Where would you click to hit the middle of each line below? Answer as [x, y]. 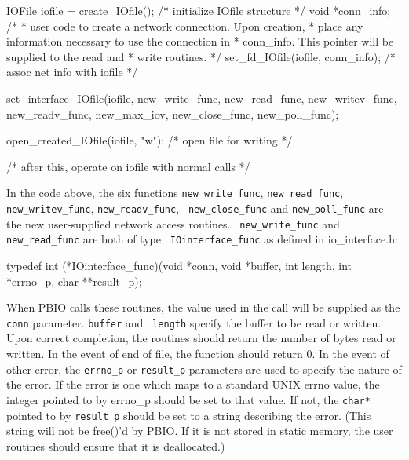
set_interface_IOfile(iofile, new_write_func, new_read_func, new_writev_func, [202, 98]
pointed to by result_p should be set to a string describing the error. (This [189, 415]
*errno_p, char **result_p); [74, 281]
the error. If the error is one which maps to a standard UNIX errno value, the [193, 384]
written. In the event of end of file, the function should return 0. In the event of [198, 353]
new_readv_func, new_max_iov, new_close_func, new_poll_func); [173, 113]
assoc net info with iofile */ [72, 72]
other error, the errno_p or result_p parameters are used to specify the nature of [204, 369]
